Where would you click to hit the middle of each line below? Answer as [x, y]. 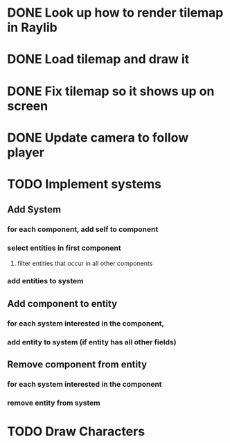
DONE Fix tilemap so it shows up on [111, 91]
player [26, 152]
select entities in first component [64, 248]
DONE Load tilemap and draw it [98, 59]
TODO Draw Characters [76, 432]
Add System [34, 210]
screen [28, 106]
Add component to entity [62, 303]
